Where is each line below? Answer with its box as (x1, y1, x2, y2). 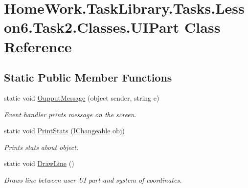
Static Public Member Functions (4, 70, 172, 85)
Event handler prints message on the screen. (4, 109, 136, 119)
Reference (4, 36, 72, 56)
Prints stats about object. (4, 142, 79, 152)
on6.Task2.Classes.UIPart (4, 17, 180, 37)
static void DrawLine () (4, 158, 74, 168)
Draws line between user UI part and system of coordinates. (4, 174, 182, 185)
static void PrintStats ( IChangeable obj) (4, 125, 125, 136)
